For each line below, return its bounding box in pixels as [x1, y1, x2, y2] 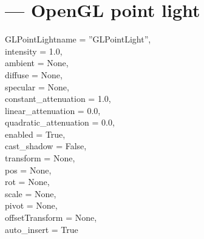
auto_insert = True [5, 223, 78, 235]
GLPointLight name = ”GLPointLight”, [5, 33, 151, 45]
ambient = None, [5, 56, 69, 69]
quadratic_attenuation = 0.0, [5, 116, 115, 129]
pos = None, [5, 163, 52, 176]
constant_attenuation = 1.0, [5, 92, 111, 105]
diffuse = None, [5, 68, 63, 81]
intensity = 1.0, [5, 44, 63, 57]
